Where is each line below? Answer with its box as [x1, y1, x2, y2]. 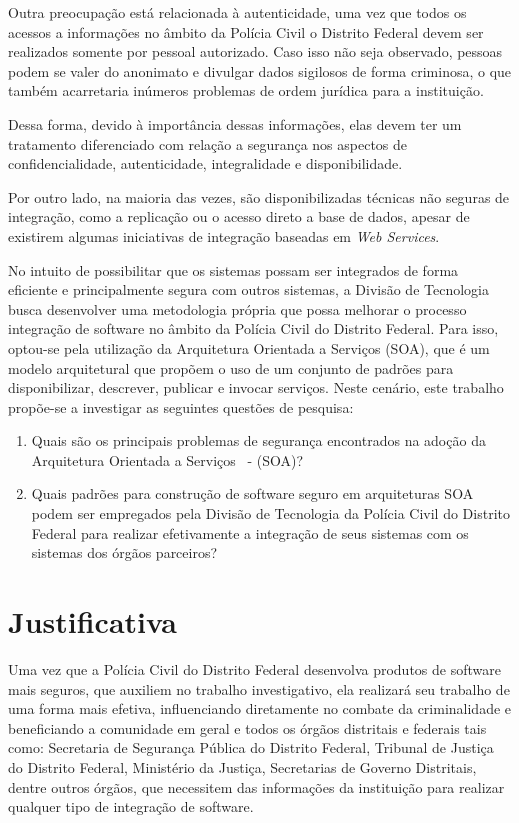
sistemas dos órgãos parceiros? [31, 542, 218, 563]
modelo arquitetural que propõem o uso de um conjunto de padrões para [8, 357, 454, 378]
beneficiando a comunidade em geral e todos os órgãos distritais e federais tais [8, 717, 487, 738]
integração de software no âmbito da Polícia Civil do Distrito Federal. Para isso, [8, 318, 499, 339]
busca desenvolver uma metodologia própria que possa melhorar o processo [8, 298, 467, 319]
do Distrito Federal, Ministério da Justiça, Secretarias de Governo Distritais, [8, 756, 477, 777]
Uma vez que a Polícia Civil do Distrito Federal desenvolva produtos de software [8, 658, 501, 679]
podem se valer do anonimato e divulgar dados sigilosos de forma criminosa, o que [8, 60, 512, 81]
